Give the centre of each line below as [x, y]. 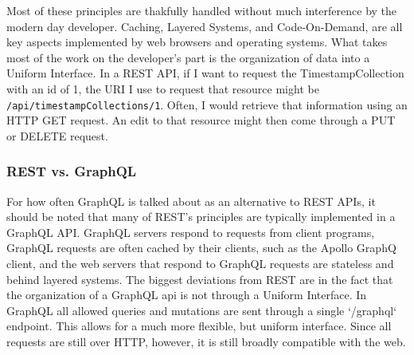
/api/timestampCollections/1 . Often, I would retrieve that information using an [207, 104]
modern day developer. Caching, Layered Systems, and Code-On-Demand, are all [205, 26]
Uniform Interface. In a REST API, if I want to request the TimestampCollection [205, 73]
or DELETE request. [57, 135]
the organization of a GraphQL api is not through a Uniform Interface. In [187, 295]
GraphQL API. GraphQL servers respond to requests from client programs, [191, 232]
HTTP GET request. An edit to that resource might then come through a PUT [201, 120]
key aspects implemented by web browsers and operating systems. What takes [197, 42]
